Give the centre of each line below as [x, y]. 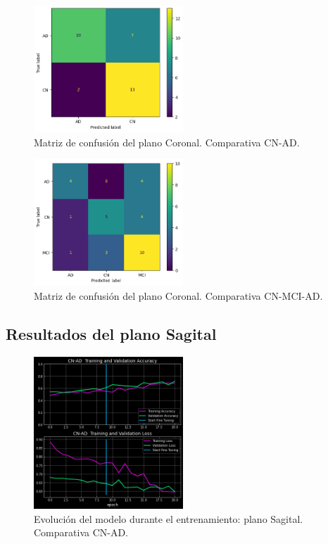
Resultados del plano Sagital [111, 333]
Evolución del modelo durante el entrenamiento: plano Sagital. [169, 518]
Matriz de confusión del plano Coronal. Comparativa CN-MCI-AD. [178, 296]
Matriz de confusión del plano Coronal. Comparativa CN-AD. [167, 142]
